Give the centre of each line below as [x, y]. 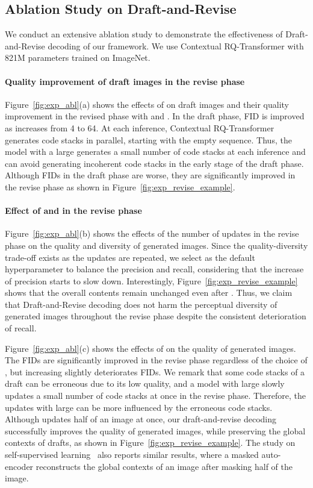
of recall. [21, 328]
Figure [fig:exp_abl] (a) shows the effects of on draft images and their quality [147, 104]
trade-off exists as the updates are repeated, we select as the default [130, 257]
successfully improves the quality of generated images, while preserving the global [155, 430]
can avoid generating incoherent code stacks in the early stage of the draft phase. [154, 163]
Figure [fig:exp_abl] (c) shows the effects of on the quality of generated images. [150, 348]
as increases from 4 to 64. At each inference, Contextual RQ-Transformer [140, 127]
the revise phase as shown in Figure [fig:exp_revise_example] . [120, 186]
